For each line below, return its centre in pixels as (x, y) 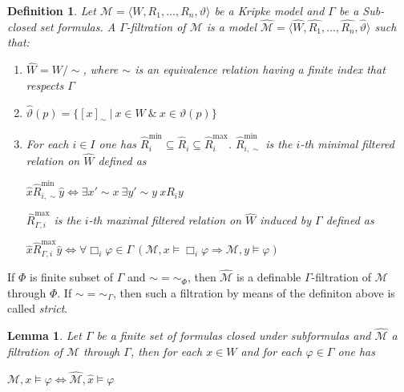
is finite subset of (72, 277)
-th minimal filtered (347, 144)
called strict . (38, 308)
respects (45, 85)
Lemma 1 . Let (44, 335)
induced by (285, 220)
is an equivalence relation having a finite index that (260, 69)
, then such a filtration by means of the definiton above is (254, 292)
